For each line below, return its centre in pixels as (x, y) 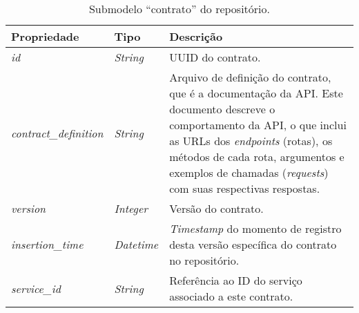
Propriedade (45, 36)
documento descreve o (222, 109)
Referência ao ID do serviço (236, 280)
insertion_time (47, 244)
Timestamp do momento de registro (255, 228)
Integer (131, 208)
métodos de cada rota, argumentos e (257, 156)
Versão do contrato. (216, 208)
